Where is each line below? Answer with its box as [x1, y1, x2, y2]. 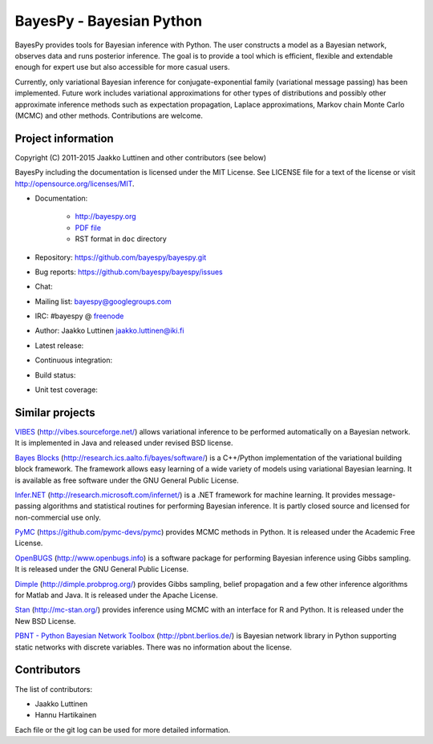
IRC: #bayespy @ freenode [34, 311, 124, 321]
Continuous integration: [34, 355, 113, 365]
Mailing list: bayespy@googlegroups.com [34, 297, 172, 306]
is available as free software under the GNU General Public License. [14, 475, 240, 485]
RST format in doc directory [75, 234, 168, 244]
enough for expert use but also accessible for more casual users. [14, 63, 230, 72]
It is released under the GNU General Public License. [14, 564, 189, 574]
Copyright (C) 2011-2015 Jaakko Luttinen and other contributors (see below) [14, 152, 267, 162]
